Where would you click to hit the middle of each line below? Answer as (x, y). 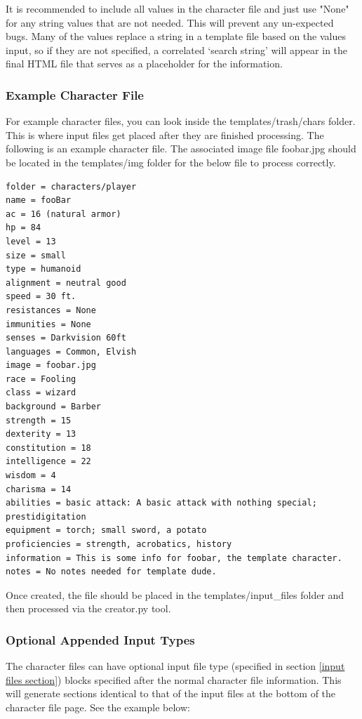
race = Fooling (41, 379)
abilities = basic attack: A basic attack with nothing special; (161, 503)
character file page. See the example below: (98, 707)
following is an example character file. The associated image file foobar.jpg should (181, 149)
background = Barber (54, 407)
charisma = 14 (39, 489)
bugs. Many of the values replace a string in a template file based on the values (176, 36)
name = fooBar (39, 200)
